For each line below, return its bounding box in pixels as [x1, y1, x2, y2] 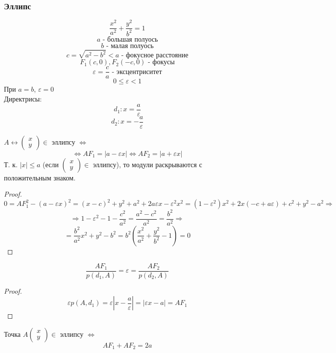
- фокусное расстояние [121, 52, 189, 59]
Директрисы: [4, 94, 42, 104]
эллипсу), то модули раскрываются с [93, 159, 202, 169]
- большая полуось [102, 36, 158, 43]
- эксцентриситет [112, 68, 162, 76]
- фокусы [148, 59, 175, 66]
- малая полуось [106, 42, 154, 50]
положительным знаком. [4, 172, 76, 182]
